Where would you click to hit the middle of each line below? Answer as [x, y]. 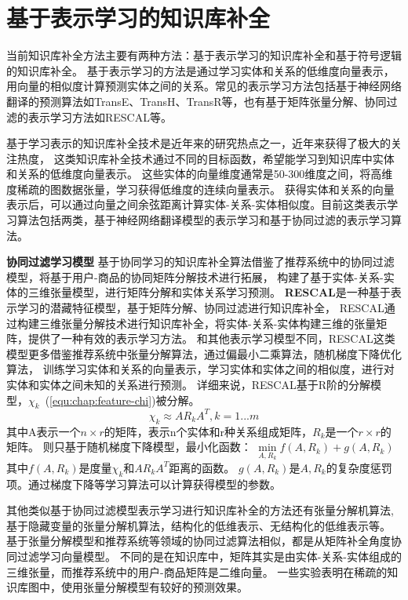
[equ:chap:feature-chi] [101, 400]
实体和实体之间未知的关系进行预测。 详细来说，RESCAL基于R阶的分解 [188, 384]
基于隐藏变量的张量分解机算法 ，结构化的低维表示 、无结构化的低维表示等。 [199, 525]
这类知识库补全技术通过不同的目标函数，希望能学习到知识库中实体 [224, 158]
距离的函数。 [202, 467]
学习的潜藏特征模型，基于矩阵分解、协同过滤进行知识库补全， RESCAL [200, 308]
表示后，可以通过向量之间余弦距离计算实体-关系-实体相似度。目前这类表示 [197, 204]
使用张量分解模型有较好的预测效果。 [154, 587]
